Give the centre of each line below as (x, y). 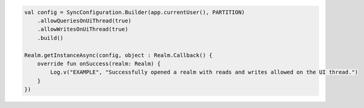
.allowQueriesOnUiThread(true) (84, 21)
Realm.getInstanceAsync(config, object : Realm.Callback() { (118, 55)
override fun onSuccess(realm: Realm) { (99, 64)
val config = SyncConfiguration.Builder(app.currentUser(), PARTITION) (135, 12)
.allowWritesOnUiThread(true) (83, 29)
